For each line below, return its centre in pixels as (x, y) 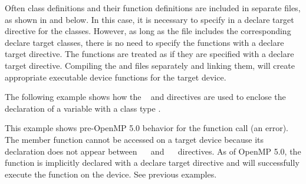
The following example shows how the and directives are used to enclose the (145, 97)
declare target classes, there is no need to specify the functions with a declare (144, 42)
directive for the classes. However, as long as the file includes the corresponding (148, 31)
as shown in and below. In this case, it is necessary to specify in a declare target (149, 19)
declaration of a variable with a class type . (83, 108)
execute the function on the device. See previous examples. (111, 174)
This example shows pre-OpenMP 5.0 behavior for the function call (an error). (147, 128)
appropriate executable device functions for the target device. (116, 77)
